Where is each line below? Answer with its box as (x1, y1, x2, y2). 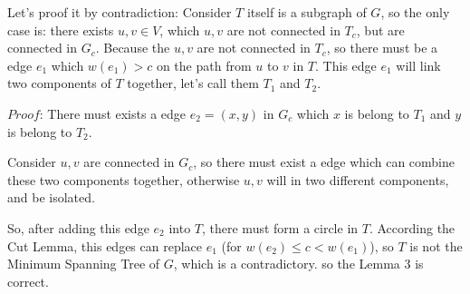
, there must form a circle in (202, 218, 359, 237)
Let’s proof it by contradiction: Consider (7, 3, 232, 21)
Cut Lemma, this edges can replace (7, 236, 203, 255)
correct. (7, 271, 49, 290)
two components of (7, 73, 111, 93)
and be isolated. (7, 188, 95, 207)
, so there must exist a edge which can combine (193, 152, 456, 171)
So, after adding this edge (7, 218, 149, 237)
